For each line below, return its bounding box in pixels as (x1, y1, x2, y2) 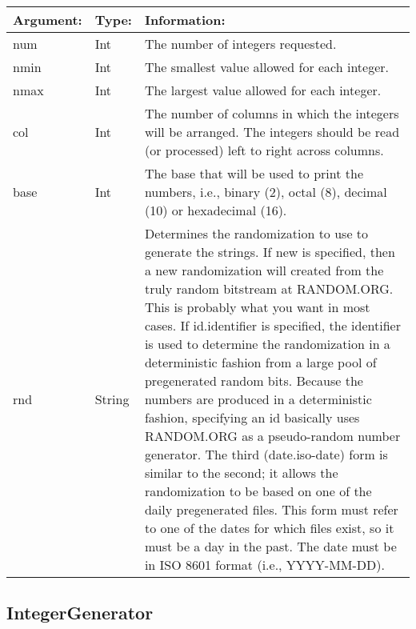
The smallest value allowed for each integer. (144, 58, 390, 76)
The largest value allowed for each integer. (144, 81, 382, 99)
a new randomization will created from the (144, 261, 384, 279)
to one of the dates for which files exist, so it (144, 519, 394, 537)
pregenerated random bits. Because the (144, 371, 363, 390)
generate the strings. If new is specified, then (144, 242, 395, 261)
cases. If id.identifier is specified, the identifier (144, 316, 401, 335)
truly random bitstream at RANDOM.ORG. (144, 279, 394, 298)
